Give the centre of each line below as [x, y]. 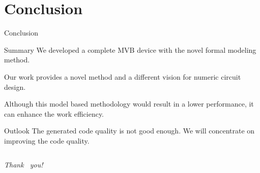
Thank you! [24, 165]
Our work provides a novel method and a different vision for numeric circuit [123, 76]
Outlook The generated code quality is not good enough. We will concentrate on [129, 131]
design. [15, 86]
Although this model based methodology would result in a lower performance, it [129, 104]
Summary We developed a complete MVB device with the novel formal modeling [130, 49]
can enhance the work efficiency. [54, 113]
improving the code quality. [47, 140]
